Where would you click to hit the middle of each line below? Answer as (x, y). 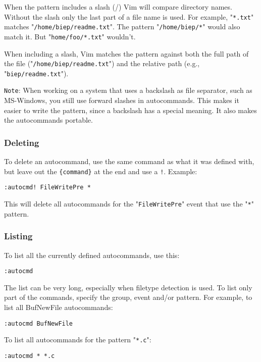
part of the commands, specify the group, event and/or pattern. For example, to (128, 297)
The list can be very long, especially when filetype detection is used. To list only (128, 287)
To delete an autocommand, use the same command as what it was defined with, (129, 161)
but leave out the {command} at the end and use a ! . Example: (101, 171)
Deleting (22, 142)
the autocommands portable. (48, 120)
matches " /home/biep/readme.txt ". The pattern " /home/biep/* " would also (122, 27)
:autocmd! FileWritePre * (47, 188)
